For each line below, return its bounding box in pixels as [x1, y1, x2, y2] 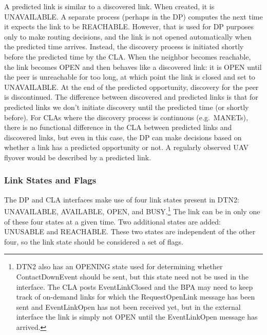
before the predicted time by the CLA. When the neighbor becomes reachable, [4, 51, 251, 62]
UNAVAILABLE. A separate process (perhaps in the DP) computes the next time [4, 11, 263, 22]
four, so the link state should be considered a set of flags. [4, 236, 183, 247]
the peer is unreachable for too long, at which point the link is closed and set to [4, 71, 255, 82]
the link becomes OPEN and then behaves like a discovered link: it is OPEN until [4, 61, 262, 72]
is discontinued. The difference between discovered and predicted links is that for [4, 91, 258, 102]
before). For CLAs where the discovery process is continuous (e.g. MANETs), [4, 111, 248, 122]
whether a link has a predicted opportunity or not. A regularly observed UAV [4, 142, 249, 153]
